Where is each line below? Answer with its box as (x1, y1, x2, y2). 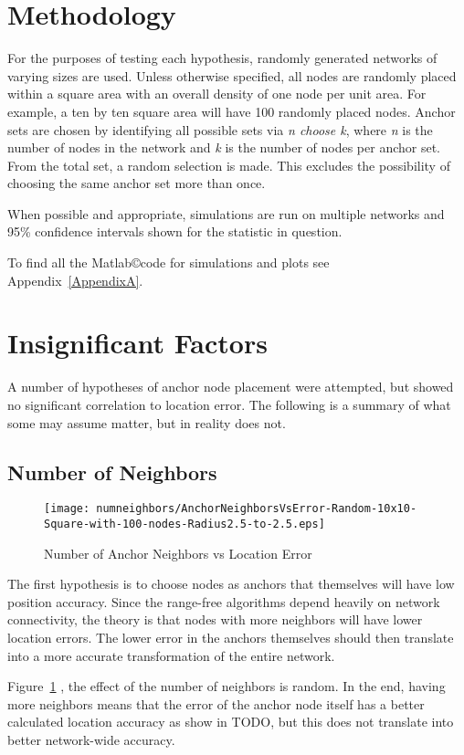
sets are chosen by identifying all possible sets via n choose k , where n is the (7, 120, 433, 139)
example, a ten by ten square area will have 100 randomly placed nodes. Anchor (7, 101, 456, 121)
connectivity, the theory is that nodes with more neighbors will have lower (7, 610, 423, 629)
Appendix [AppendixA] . (7, 270, 143, 289)
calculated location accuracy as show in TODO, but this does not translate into (7, 712, 454, 731)
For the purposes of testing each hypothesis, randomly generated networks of (7, 48, 438, 68)
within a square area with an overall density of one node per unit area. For (7, 84, 427, 103)
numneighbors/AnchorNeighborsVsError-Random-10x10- (96, 502, 417, 516)
